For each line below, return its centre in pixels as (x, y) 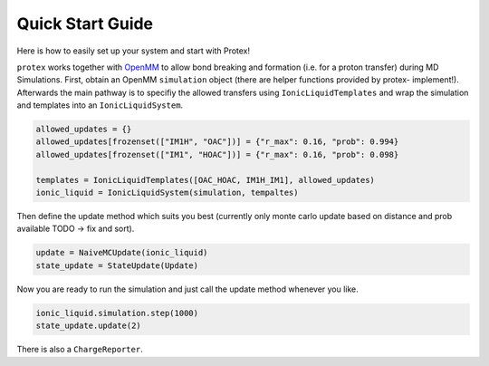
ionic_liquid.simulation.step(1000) (117, 313)
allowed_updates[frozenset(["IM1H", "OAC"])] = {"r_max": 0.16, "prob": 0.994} (217, 142)
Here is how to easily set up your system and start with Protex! (134, 51)
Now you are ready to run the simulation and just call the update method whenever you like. (188, 289)
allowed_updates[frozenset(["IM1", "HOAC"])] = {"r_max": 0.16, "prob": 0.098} (217, 154)
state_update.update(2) (89, 326)
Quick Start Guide (85, 24)
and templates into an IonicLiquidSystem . (100, 105)
